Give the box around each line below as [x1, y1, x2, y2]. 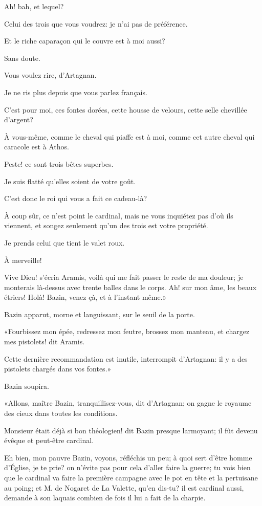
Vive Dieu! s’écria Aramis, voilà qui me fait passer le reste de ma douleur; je [4, 272, 244, 282]
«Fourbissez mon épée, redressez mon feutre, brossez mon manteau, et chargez [4, 326, 250, 337]
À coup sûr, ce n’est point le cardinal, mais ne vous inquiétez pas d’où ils [4, 210, 233, 221]
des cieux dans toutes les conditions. [4, 408, 118, 419]
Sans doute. [4, 52, 40, 63]
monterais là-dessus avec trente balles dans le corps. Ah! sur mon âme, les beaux [4, 281, 257, 292]
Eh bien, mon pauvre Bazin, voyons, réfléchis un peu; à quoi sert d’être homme [4, 452, 252, 463]
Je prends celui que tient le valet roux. [4, 237, 125, 248]
